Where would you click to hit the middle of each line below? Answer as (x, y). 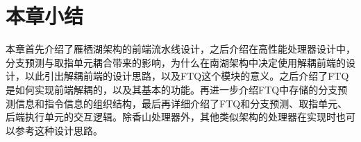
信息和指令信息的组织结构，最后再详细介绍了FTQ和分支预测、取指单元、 (181, 103)
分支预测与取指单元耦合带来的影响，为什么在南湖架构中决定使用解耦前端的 (176, 62)
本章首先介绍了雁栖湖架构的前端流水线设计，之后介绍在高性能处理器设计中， (180, 49)
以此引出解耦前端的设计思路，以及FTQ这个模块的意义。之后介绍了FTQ (187, 76)
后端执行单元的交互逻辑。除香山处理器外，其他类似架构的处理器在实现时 (171, 117)
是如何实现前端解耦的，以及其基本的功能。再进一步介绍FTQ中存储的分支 (172, 89)
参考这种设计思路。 (59, 130)
